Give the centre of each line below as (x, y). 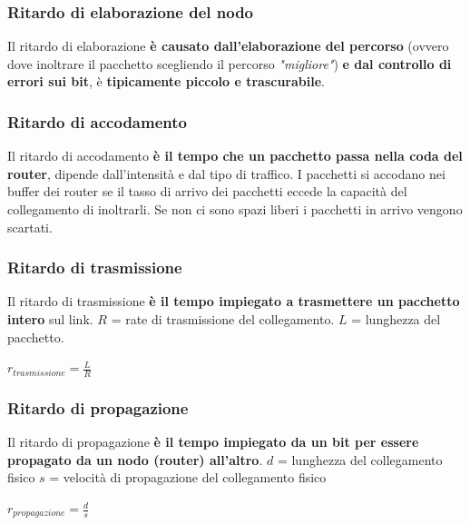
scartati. (30, 227)
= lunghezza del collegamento (360, 459)
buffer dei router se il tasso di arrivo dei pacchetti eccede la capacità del (207, 191)
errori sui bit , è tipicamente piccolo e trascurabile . (166, 81)
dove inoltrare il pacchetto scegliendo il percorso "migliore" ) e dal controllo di (230, 63)
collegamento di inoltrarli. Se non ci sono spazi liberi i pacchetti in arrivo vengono (235, 209)
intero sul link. (50, 319)
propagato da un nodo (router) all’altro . (135, 459)
